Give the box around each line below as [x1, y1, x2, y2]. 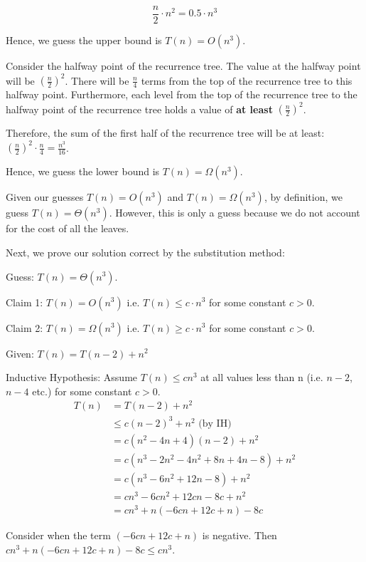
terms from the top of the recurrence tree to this [141, 73, 352, 88]
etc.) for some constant [32, 383, 132, 398]
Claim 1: [6, 294, 43, 309]
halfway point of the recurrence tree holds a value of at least [6, 101, 273, 116]
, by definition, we [264, 189, 343, 204]
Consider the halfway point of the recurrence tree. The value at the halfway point [6, 58, 361, 73]
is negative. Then [202, 528, 277, 543]
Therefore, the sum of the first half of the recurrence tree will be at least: [6, 125, 325, 140]
